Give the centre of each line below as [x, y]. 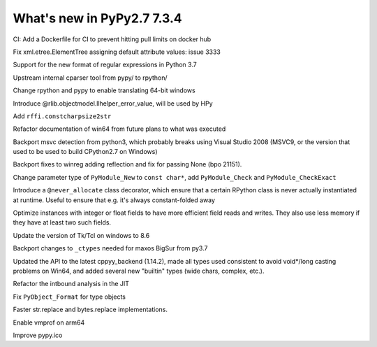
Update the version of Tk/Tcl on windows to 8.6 [81, 235]
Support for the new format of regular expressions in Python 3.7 [105, 65]
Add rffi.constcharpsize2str [62, 116]
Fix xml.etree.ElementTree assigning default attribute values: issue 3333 [117, 52]
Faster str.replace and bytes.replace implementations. [90, 310]
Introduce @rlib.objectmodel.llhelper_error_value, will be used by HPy [113, 103]
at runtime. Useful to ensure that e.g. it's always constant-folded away [114, 200]
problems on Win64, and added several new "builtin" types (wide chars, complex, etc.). [139, 271]
